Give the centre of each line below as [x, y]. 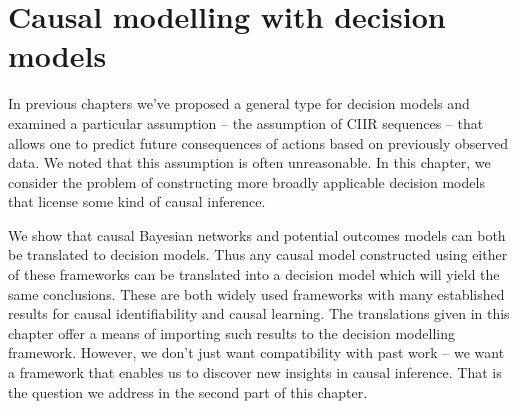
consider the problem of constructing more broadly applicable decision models [246, 181]
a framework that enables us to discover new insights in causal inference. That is [255, 372]
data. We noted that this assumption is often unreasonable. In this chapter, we [249, 162]
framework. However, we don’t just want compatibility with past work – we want [256, 352]
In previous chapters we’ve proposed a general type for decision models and [239, 103]
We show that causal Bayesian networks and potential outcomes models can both [257, 234]
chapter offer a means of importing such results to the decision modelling [231, 332]
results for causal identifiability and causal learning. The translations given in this [259, 313]
